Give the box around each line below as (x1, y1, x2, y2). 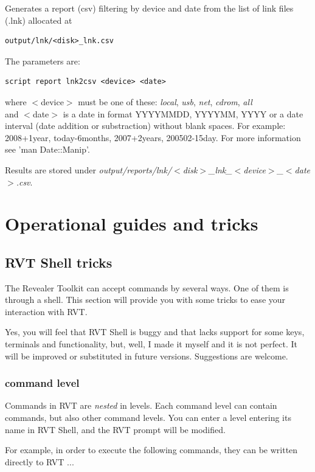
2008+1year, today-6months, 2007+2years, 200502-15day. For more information (5, 131, 301, 144)
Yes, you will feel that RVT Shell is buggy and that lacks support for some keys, (5, 325, 305, 338)
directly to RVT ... (5, 455, 74, 468)
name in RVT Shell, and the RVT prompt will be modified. (5, 423, 226, 436)
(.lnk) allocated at (5, 13, 72, 26)
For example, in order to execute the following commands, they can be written (5, 443, 298, 456)
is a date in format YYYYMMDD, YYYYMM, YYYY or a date (63, 107, 303, 120)
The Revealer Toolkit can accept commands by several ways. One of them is (5, 281, 289, 294)
